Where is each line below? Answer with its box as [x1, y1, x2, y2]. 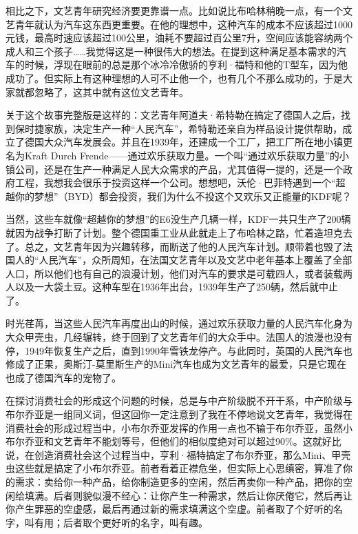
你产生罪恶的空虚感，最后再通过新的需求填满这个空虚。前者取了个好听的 [6, 502, 333, 516]
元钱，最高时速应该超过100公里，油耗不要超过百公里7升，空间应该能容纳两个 [6, 30, 352, 45]
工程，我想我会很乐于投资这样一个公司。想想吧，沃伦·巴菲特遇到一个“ [14, 175, 336, 190]
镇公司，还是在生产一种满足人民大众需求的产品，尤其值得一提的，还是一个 [6, 161, 343, 176]
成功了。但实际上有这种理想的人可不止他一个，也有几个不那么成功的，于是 [6, 70, 343, 85]
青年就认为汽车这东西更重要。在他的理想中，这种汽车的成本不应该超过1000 [14, 17, 352, 31]
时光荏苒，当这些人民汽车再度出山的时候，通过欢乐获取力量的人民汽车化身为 [6, 316, 352, 330]
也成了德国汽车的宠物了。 [6, 370, 121, 384]
